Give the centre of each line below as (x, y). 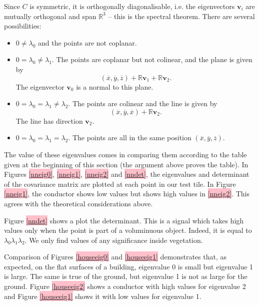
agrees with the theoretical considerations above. (78, 203)
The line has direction (49, 120)
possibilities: (23, 26)
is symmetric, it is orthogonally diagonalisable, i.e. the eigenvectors (132, 6)
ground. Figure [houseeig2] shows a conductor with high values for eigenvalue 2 (125, 286)
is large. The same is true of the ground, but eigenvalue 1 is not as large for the (126, 276)
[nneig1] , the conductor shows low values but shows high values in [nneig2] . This (127, 194)
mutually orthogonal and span (50, 16)
